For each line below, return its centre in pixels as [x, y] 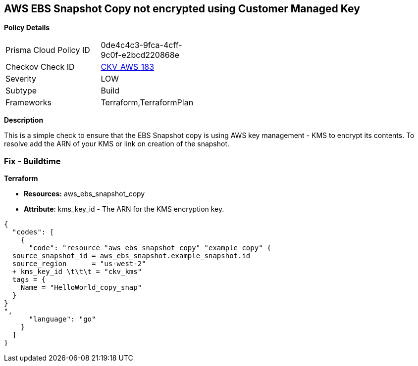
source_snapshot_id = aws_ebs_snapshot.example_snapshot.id [131, 256]
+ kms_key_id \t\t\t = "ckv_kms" [77, 272]
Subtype [21, 91]
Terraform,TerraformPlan [147, 103]
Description [24, 120]
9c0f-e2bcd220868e [140, 55]
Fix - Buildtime [32, 161]
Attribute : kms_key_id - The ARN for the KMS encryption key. [124, 209]
